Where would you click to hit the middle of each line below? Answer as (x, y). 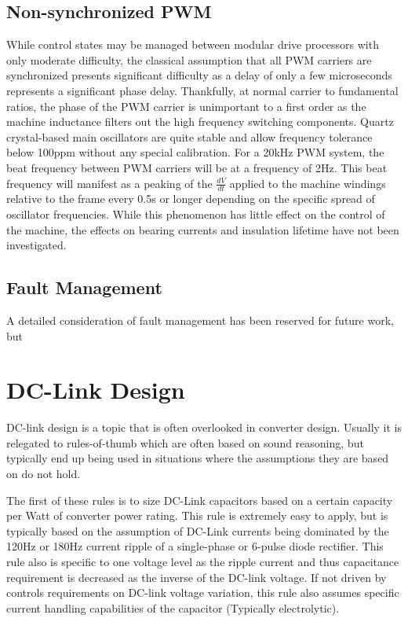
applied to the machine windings (308, 183)
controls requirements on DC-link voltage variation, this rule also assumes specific (203, 593)
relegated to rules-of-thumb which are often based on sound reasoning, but (185, 442)
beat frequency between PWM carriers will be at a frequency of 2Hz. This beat (197, 167)
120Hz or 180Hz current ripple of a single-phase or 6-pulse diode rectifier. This (195, 546)
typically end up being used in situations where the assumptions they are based (198, 458)
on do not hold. (44, 474)
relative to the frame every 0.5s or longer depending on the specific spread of (191, 199)
